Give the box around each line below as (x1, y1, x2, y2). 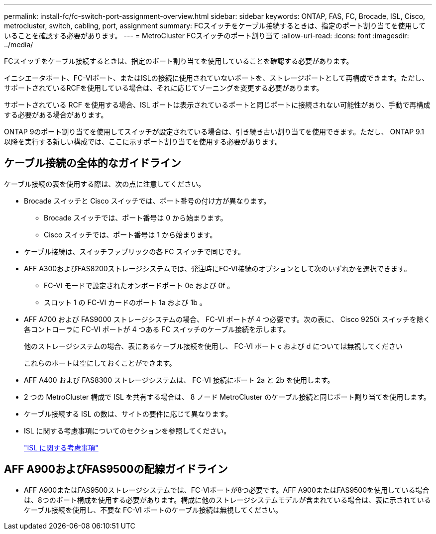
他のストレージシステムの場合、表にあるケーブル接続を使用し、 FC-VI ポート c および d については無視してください (24, 341, 403, 350)
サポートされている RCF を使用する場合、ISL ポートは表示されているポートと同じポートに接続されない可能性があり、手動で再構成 (4, 101, 431, 109)
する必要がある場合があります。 (4, 110, 108, 119)
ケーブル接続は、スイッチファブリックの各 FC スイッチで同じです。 (24, 247, 245, 256)
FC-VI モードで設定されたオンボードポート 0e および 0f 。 (44, 281, 234, 290)
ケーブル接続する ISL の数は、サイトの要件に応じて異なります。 (24, 409, 232, 418)
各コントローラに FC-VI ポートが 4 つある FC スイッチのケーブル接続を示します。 (24, 324, 290, 333)
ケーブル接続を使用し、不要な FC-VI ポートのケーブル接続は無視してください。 (24, 505, 282, 514)
